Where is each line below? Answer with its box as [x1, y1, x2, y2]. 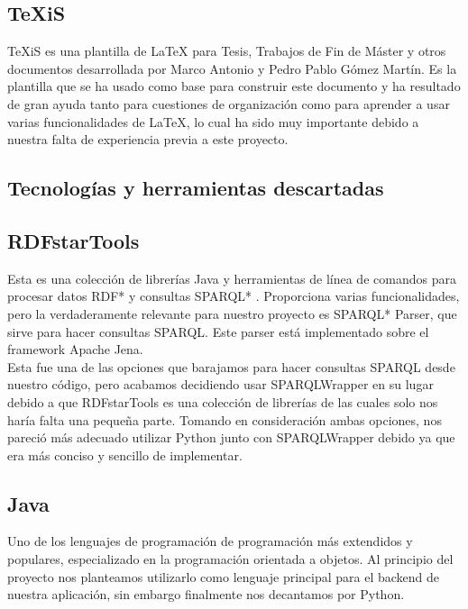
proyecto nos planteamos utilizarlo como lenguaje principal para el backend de [7, 567, 440, 586]
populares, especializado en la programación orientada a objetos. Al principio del [7, 550, 454, 568]
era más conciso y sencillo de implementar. [7, 445, 243, 464]
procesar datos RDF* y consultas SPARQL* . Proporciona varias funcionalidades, [7, 286, 460, 305]
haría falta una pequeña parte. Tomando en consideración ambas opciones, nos [7, 410, 442, 429]
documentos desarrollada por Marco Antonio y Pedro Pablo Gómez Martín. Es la [7, 59, 457, 77]
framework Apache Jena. [7, 340, 143, 359]
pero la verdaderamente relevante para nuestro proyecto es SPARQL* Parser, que [7, 304, 457, 323]
